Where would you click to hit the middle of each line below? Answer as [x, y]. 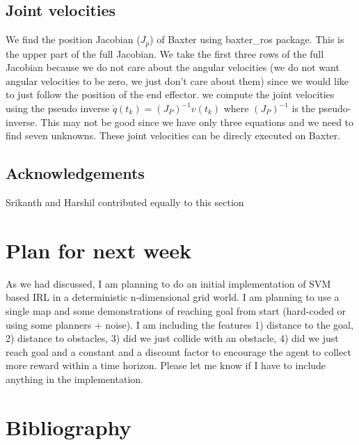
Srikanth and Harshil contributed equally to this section [125, 202]
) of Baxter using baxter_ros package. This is [247, 39]
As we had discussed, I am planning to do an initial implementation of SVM [168, 283]
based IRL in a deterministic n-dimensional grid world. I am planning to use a [173, 297]
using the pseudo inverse [58, 108]
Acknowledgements [75, 173]
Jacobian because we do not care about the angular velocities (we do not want [173, 67]
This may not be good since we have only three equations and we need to [197, 122]
